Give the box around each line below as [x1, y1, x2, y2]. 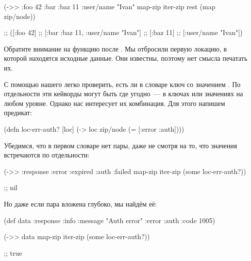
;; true [4, 247, 22, 258]
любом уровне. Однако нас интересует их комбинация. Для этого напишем [4, 98, 225, 108]
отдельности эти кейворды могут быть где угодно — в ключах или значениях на [4, 88, 243, 99]
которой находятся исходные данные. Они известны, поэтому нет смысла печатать [4, 53, 248, 63]
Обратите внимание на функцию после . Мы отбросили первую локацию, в [4, 43, 227, 53]
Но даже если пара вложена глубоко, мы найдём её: [4, 198, 157, 209]
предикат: [4, 107, 32, 118]
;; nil [4, 182, 18, 192]
